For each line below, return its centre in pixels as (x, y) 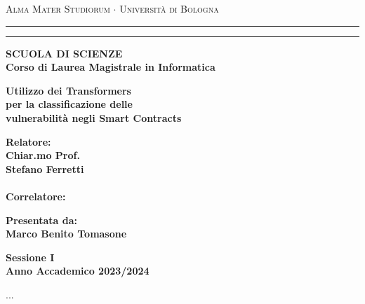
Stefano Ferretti (45, 168)
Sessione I (30, 257)
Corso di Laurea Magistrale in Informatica (111, 67)
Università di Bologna (169, 8)
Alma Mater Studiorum (58, 8)
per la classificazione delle (69, 104)
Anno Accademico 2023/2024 (78, 271)
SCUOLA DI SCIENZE (64, 53)
